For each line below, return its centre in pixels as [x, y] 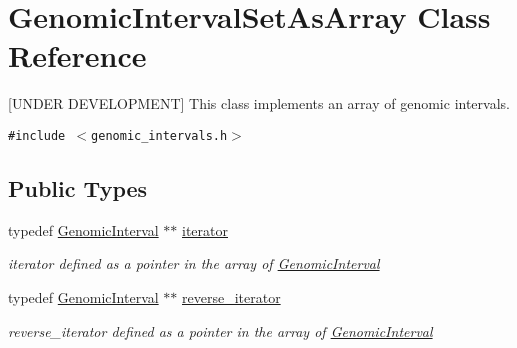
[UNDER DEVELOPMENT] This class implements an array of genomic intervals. [259, 103]
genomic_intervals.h [159, 135]
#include [37, 135]
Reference [77, 55]
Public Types [78, 187]
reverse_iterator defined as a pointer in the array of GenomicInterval [220, 330]
